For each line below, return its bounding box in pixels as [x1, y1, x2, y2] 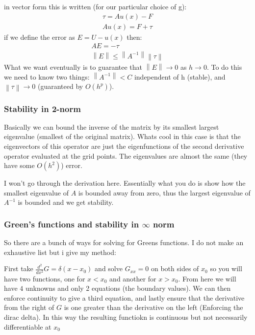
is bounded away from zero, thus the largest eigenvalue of [78, 187, 251, 197]
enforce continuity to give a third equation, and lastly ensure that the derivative [4, 292, 245, 303]
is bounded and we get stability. [18, 197, 114, 207]
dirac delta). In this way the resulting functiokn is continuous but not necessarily [4, 311, 248, 322]
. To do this [206, 62, 242, 72]
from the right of [4, 302, 54, 312]
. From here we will [178, 273, 236, 283]
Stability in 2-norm [4, 102, 81, 114]
